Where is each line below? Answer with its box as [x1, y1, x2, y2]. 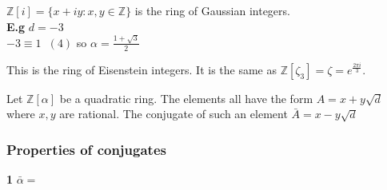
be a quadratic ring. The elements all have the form [59, 89, 313, 106]
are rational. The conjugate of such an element [59, 105, 288, 122]
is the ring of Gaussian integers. [134, 2, 290, 18]
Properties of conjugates [6, 139, 166, 159]
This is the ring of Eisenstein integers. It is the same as [6, 61, 277, 77]
